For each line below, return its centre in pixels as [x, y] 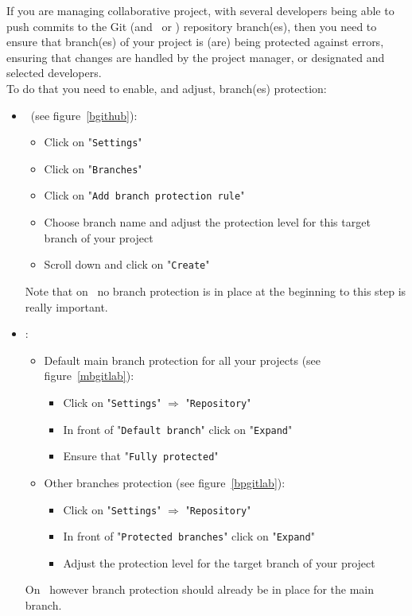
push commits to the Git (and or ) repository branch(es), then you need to [192, 26]
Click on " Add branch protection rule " [144, 195]
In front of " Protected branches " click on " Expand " [189, 536]
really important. [66, 306]
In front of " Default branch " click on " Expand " [178, 429]
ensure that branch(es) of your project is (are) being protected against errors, [195, 42]
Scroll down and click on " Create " [127, 264]
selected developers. [54, 73]
